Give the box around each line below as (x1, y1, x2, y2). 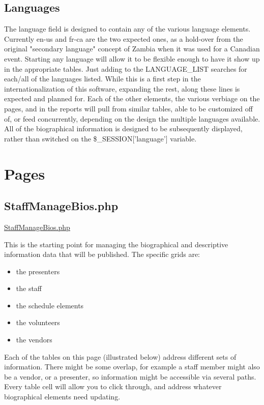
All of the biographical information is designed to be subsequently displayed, (4, 123, 243, 134)
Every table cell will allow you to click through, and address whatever (4, 381, 222, 392)
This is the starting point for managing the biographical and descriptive (4, 239, 228, 249)
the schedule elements (16, 300, 84, 310)
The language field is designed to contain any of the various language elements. (4, 23, 251, 34)
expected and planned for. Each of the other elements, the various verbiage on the (4, 93, 260, 104)
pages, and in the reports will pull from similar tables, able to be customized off (4, 103, 253, 113)
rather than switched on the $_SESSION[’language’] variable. (4, 133, 197, 143)
